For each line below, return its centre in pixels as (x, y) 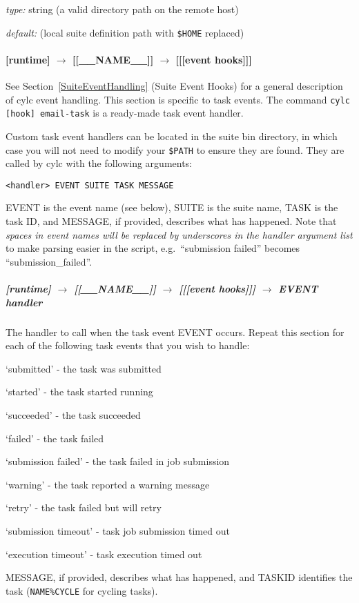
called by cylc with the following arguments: (99, 163)
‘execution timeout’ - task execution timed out (104, 554)
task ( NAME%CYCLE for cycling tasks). (82, 590)
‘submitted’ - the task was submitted (84, 368)
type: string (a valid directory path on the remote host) (122, 9)
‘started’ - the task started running (79, 392)
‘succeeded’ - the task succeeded (73, 414)
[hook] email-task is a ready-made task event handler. (125, 113)
